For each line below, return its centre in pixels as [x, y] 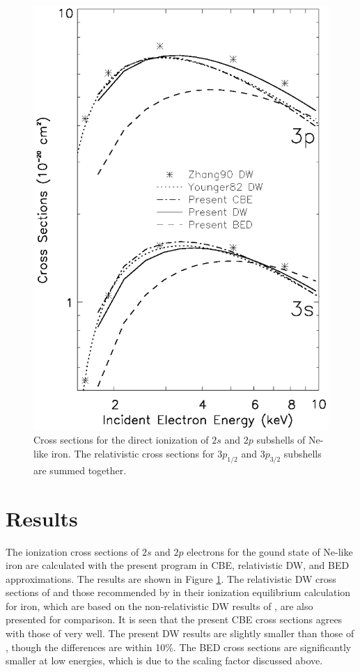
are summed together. [80, 470]
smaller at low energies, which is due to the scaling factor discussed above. [164, 661]
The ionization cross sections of [72, 551]
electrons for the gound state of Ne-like [270, 551]
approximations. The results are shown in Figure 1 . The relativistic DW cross [171, 578]
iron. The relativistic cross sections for [133, 453]
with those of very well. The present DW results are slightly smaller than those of [180, 633]
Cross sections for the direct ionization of [121, 440]
